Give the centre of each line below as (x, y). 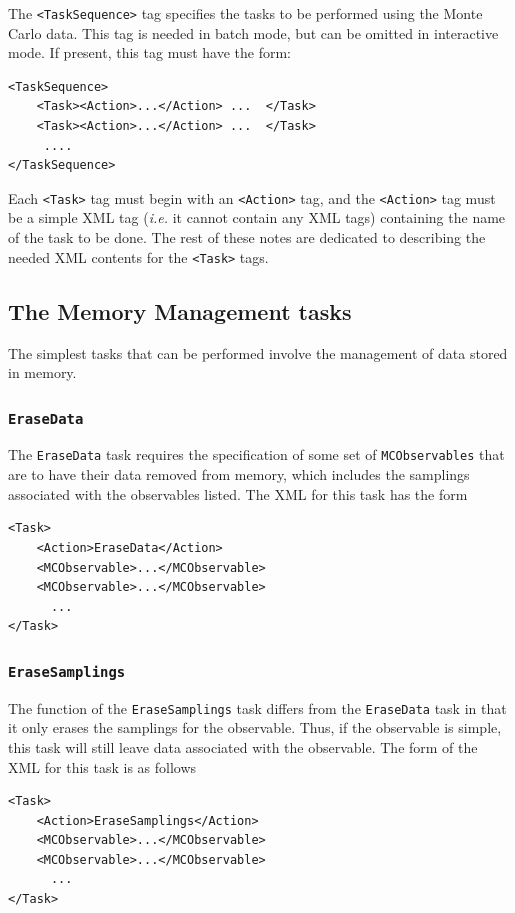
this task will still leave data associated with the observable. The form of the (243, 746)
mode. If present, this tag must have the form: (150, 52)
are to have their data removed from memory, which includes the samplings (239, 474)
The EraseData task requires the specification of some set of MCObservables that (256, 454)
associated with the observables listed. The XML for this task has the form (238, 493)
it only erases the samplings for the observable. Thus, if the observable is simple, (255, 727)
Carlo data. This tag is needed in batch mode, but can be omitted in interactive (253, 32)
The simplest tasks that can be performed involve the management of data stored (258, 352)
